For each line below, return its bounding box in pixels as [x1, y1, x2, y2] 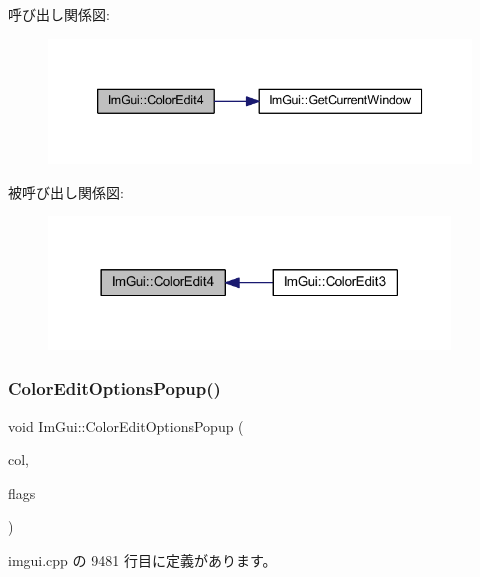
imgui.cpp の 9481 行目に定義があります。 [8, 549, 277, 570]
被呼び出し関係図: [8, 181, 124, 202]
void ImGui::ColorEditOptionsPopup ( [8, 415, 244, 436]
